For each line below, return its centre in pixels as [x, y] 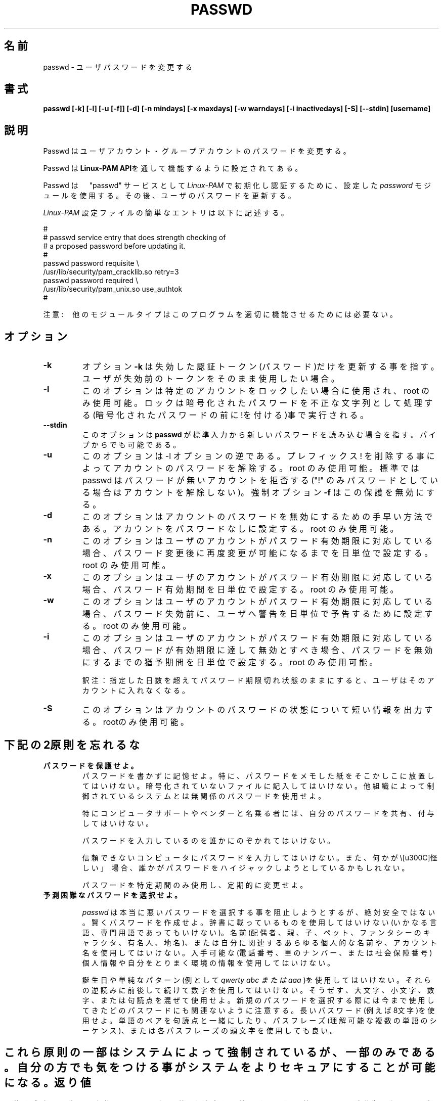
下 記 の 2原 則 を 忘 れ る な [72, 745]
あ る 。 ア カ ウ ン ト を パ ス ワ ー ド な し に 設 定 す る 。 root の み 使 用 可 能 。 [240, 529]
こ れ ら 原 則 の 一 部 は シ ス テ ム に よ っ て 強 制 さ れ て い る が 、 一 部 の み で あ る [220, 1052]
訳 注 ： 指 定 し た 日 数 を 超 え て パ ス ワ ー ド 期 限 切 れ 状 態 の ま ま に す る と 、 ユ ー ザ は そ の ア [258, 680]
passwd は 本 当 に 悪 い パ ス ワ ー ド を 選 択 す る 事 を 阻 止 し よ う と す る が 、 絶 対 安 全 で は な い [259, 912]
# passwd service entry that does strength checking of [135, 238]
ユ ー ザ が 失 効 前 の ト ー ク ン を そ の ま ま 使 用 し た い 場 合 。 [211, 379]
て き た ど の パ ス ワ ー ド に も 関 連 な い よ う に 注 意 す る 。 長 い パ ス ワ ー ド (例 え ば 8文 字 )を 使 [258, 1010]
